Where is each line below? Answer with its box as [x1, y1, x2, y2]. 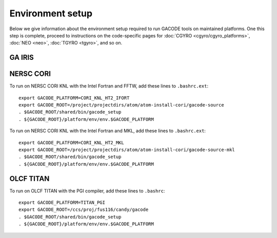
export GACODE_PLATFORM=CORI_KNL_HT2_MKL [18, 140, 124, 145]
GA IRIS [9, 53, 34, 62]
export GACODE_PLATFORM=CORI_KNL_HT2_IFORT [18, 95, 130, 101]
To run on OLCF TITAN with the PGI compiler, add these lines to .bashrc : [9, 187, 165, 194]
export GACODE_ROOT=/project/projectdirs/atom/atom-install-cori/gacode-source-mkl [18, 146, 235, 153]
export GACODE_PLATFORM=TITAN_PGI [18, 200, 105, 206]
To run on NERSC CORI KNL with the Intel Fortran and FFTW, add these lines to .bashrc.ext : [9, 83, 209, 89]
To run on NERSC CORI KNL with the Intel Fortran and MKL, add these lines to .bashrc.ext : [9, 128, 206, 134]
